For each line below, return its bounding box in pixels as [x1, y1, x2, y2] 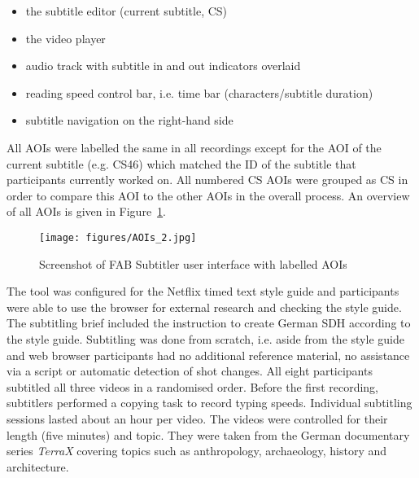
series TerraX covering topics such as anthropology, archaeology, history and [7, 442, 387, 459]
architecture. [7, 458, 69, 475]
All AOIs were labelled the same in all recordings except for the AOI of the [7, 138, 382, 156]
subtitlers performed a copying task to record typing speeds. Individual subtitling [7, 394, 412, 411]
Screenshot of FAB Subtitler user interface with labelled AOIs [39, 255, 347, 272]
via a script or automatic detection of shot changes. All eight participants [7, 362, 373, 379]
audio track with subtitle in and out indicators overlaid [25, 57, 301, 74]
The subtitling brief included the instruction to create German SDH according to [7, 314, 411, 331]
